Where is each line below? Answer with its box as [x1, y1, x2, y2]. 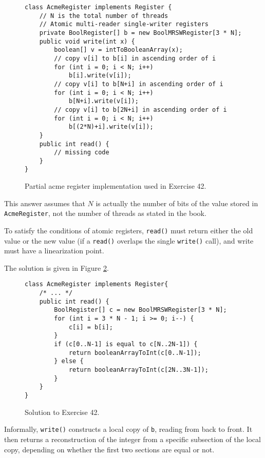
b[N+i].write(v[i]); [68, 97, 139, 105]
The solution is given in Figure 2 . [4, 262, 109, 273]
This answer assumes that [4, 197, 85, 208]
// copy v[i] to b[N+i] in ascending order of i [54, 80, 223, 88]
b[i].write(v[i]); [68, 72, 131, 79]
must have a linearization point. [4, 245, 104, 256]
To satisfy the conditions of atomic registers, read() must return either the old [4, 225, 253, 235]
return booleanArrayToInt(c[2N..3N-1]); [68, 366, 209, 374]
